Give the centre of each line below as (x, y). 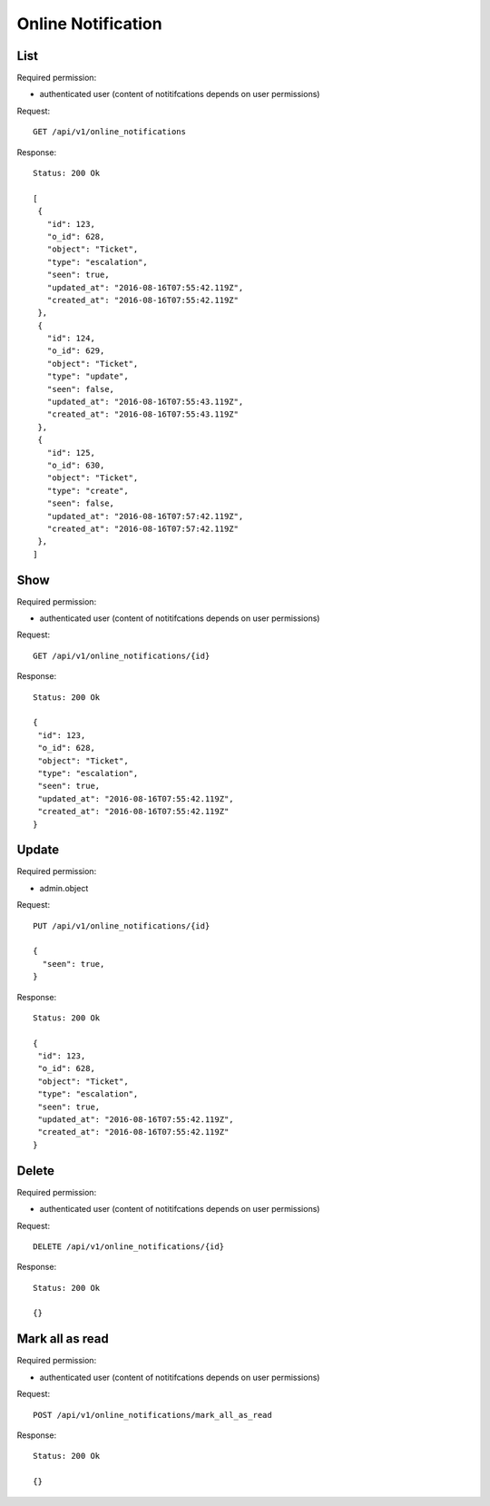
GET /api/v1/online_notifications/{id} (122, 655)
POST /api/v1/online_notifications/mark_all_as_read (152, 1415)
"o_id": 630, (76, 465)
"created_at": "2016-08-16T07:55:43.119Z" (143, 414)
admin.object (64, 888)
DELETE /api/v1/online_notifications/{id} (129, 1246)
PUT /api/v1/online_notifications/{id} (122, 925)
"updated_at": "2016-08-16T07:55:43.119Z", (145, 402)
